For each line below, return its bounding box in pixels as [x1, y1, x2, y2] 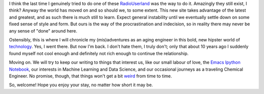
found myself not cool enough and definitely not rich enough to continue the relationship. [9, 50, 189, 56]
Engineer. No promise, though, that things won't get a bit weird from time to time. [9, 73, 172, 79]
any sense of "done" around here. [9, 28, 78, 34]
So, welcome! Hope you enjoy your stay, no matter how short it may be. [9, 82, 154, 88]
